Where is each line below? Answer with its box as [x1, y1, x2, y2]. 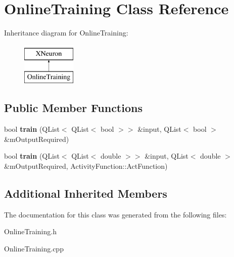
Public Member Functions [4, 100, 143, 116]
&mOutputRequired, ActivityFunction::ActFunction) [4, 160, 168, 171]
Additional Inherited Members [4, 185, 167, 201]
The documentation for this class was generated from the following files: [4, 209, 227, 219]
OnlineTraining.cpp [4, 243, 64, 253]
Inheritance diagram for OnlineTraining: [4, 27, 128, 38]
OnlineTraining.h [4, 226, 57, 237]
